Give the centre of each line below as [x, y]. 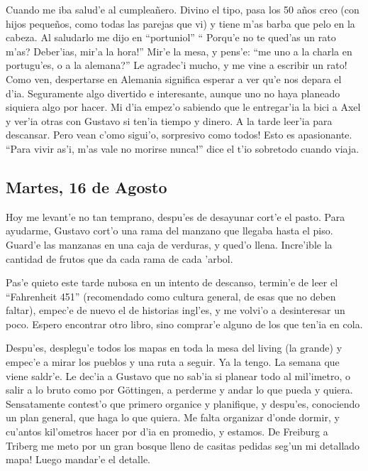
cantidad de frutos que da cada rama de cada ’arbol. [119, 258]
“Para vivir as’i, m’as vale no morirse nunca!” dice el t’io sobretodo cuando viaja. [183, 148]
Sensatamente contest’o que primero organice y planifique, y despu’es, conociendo [183, 403]
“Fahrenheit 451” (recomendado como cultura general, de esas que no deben [171, 296]
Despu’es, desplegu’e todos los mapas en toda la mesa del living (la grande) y [174, 348]
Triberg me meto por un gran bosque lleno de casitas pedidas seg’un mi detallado [183, 445]
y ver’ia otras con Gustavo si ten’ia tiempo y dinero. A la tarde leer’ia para [169, 120]
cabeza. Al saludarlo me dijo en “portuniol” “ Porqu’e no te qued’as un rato [171, 37]
